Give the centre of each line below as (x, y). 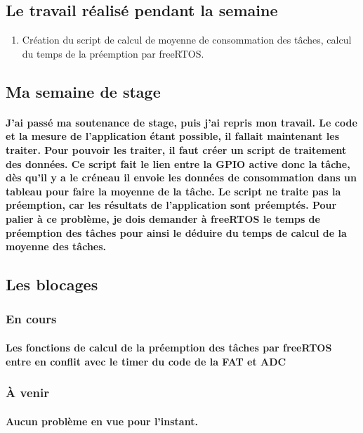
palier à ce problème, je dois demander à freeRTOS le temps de (163, 218)
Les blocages (52, 284)
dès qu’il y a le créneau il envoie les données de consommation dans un (181, 177)
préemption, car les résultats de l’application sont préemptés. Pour (171, 205)
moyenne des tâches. (56, 246)
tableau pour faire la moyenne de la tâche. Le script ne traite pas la (173, 191)
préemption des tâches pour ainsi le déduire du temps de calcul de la (176, 232)
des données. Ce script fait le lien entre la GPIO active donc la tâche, (178, 163)
